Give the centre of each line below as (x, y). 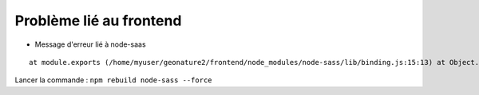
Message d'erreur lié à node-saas (91, 44)
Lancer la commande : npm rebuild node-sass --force (113, 80)
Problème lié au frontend (98, 21)
